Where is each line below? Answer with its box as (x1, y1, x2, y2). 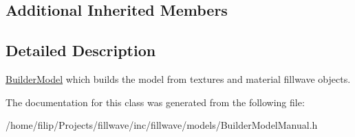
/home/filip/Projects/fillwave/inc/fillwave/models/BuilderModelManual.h (6, 118, 318, 132)
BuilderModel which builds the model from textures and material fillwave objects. (6, 71, 351, 86)
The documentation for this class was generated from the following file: (6, 95, 305, 109)
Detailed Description (6, 40, 156, 61)
